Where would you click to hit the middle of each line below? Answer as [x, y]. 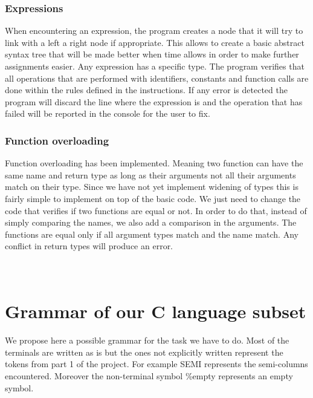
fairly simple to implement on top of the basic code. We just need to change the [153, 198]
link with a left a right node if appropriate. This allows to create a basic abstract [155, 42]
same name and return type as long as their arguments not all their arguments [150, 175]
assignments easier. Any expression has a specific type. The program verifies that [155, 66]
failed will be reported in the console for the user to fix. [108, 113]
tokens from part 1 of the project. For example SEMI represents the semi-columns [156, 364]
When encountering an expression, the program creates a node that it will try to [154, 31]
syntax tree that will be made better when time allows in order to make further [152, 54]
